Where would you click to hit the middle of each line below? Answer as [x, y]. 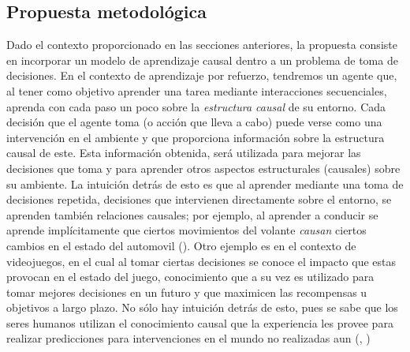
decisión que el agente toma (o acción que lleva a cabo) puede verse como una [194, 122]
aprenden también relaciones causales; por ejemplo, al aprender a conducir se [192, 214]
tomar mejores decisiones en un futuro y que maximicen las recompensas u [187, 292]
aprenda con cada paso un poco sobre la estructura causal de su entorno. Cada [196, 106]
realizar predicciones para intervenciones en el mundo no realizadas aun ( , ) [188, 338]
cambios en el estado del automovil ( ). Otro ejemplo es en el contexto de [181, 245]
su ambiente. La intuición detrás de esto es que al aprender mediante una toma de [205, 183]
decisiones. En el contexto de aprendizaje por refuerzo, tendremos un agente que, [202, 75]
